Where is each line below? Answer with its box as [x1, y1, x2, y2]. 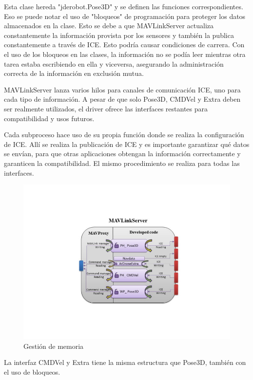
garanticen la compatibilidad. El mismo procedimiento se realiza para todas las [4, 158, 240, 168]
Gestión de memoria [23, 341, 84, 351]
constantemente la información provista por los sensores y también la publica [4, 30, 234, 40]
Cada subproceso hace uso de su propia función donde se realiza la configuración [4, 129, 244, 140]
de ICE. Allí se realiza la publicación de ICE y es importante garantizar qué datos [4, 139, 250, 149]
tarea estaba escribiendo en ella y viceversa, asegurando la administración [4, 58, 224, 69]
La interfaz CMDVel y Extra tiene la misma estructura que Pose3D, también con [4, 357, 246, 367]
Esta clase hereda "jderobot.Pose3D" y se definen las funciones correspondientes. [4, 1, 243, 11]
